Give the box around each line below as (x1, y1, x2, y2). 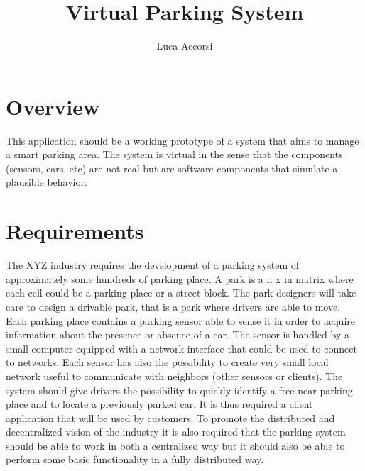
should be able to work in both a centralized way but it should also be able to (6, 438, 345, 453)
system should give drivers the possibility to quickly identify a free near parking (6, 382, 353, 397)
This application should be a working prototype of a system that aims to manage (6, 133, 359, 148)
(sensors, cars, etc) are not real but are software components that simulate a (6, 160, 338, 175)
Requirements (6, 216, 144, 245)
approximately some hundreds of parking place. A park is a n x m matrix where (6, 271, 354, 286)
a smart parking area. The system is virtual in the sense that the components (6, 147, 343, 162)
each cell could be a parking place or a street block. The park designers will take (6, 285, 356, 300)
